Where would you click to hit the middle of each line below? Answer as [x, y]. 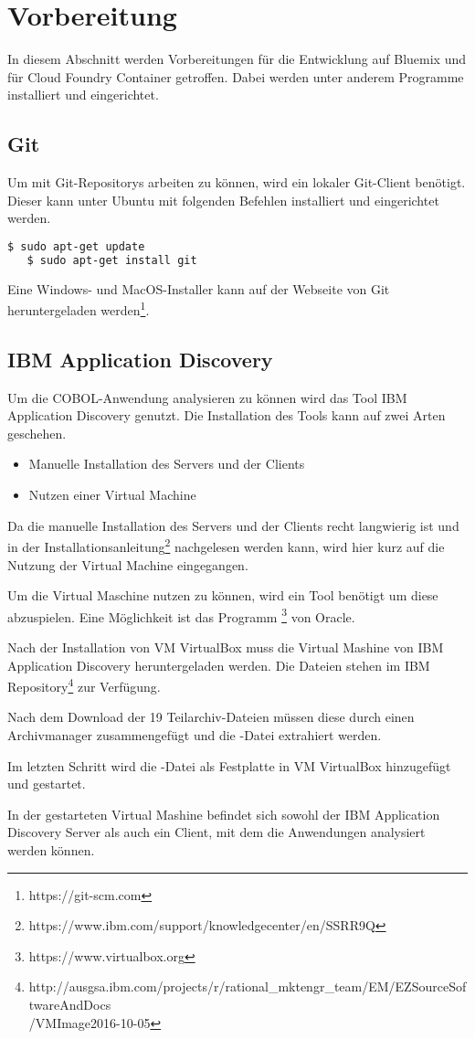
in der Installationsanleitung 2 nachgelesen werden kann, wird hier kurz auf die [226, 545]
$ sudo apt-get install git [112, 260]
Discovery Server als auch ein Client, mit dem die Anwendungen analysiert [216, 832]
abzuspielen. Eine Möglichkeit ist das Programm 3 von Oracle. [181, 615]
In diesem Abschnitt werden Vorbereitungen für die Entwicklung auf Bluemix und [237, 59]
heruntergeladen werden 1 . [79, 308]
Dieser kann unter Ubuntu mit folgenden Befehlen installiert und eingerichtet [223, 200]
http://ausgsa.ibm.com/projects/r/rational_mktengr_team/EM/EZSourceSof [248, 986]
